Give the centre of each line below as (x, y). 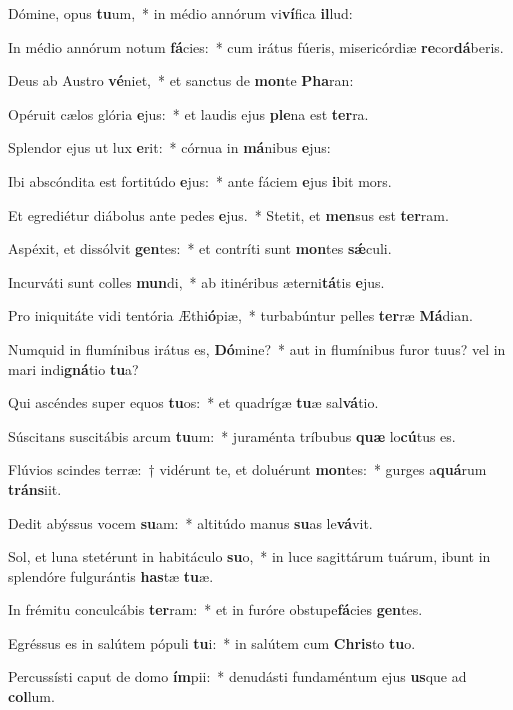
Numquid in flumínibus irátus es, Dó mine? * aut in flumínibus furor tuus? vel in (257, 348)
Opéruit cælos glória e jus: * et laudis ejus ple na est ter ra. (188, 113)
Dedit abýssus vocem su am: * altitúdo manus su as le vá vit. (190, 522)
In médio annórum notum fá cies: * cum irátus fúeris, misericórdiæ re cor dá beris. (256, 46)
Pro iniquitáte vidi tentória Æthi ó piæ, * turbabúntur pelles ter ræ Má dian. (240, 315)
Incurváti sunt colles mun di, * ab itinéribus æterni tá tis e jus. (196, 281)
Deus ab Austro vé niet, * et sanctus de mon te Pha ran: (181, 80)
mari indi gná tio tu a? (73, 368)
